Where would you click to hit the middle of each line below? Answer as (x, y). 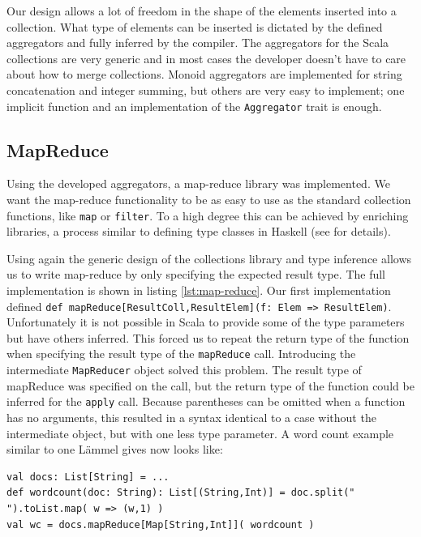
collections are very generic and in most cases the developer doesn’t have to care (206, 58)
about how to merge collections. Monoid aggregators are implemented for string (204, 74)
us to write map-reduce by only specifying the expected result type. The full (196, 274)
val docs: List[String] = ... (88, 477)
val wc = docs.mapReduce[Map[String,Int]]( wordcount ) (161, 524)
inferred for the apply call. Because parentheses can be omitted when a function (206, 401)
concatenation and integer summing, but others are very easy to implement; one (206, 89)
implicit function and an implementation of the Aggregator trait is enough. (194, 106)
